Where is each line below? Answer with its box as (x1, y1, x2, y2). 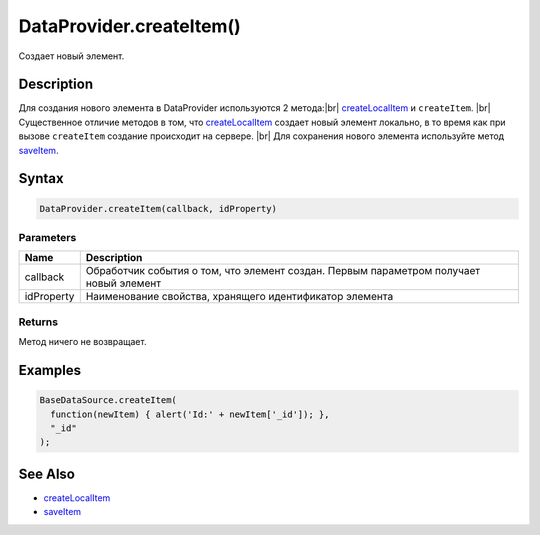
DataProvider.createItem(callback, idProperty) (39, 203, 277, 214)
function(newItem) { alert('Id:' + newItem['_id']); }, (50, 408, 330, 420)
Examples (18, 361, 82, 379)
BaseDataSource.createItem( (39, 395, 177, 406)
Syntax (18, 170, 64, 187)
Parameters (18, 230, 77, 244)
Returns (18, 315, 59, 329)
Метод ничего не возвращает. (18, 336, 147, 348)
